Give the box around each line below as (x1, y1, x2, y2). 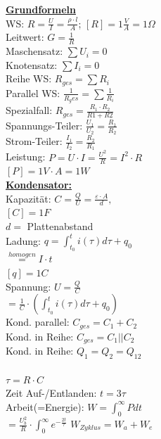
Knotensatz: (6, 57, 58, 72)
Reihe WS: (6, 71, 52, 86)
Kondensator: (6, 177, 72, 191)
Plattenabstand (27, 218, 94, 233)
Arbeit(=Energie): (6, 399, 84, 414)
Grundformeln (6, 2, 76, 16)
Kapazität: (6, 191, 51, 205)
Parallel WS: (6, 85, 60, 100)
